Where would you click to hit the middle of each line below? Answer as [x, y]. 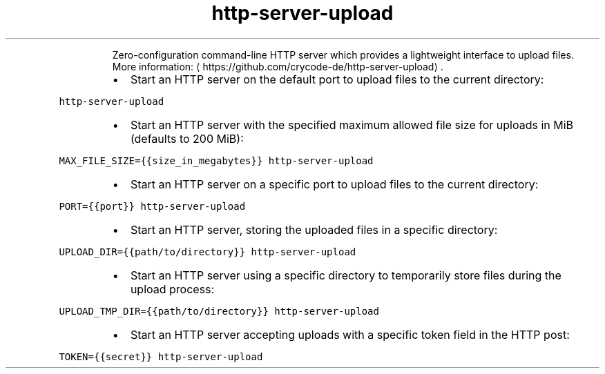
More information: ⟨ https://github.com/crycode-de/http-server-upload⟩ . [278, 66]
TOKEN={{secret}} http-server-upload [161, 356]
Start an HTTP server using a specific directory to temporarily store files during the [346, 275]
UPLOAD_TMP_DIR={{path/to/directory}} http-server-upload [219, 311]
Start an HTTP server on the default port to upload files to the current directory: [337, 79]
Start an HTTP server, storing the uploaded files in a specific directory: [314, 229]
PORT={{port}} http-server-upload [152, 206]
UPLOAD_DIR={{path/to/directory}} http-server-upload [208, 252]
